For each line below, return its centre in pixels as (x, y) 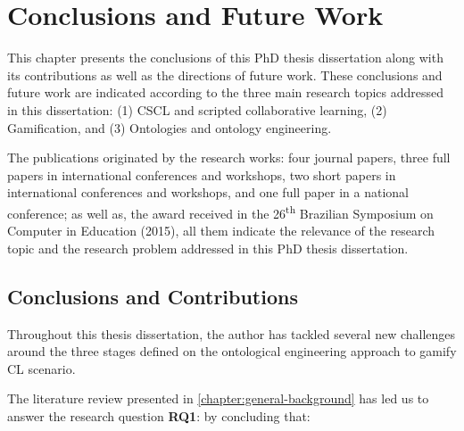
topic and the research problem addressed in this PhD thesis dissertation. (208, 248)
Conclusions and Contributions (153, 296)
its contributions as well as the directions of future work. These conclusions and (225, 75)
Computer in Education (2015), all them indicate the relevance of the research (221, 231)
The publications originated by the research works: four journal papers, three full (229, 157)
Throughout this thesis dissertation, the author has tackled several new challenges (232, 333)
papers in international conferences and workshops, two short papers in (202, 174)
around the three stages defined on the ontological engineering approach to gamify (232, 351)
